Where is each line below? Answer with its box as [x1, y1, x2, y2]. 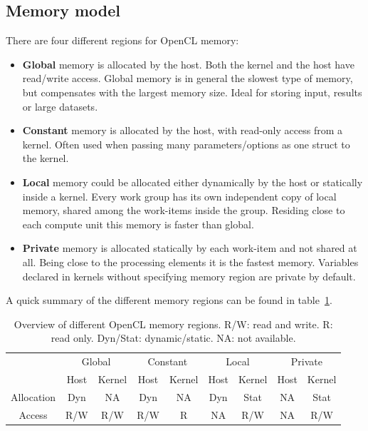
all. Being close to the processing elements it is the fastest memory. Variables [22, 254, 359, 269]
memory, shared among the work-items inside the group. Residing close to [22, 203, 345, 218]
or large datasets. [22, 98, 98, 113]
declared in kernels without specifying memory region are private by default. [22, 268, 356, 283]
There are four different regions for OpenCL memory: [6, 33, 239, 48]
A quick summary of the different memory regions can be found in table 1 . [6, 293, 332, 308]
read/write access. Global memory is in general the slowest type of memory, [22, 71, 353, 86]
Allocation [11, 389, 56, 404]
